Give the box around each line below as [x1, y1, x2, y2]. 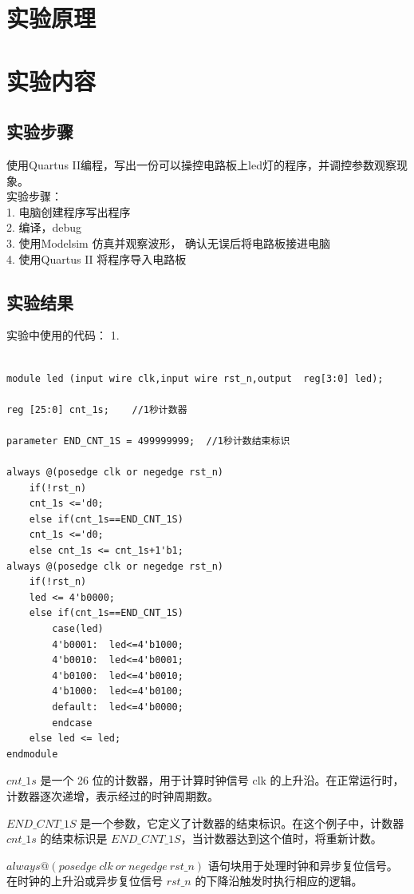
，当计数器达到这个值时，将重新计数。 [180, 830, 382, 847]
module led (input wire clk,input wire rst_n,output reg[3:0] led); [6, 372, 384, 384]
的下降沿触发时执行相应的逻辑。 [195, 872, 363, 889]
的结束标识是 [40, 830, 108, 847]
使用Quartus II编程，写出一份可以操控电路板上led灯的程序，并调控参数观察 [6, 156, 396, 173]
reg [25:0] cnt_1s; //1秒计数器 [6, 403, 187, 415]
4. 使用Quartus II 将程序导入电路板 [6, 250, 187, 267]
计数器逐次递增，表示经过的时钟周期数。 [6, 787, 219, 804]
